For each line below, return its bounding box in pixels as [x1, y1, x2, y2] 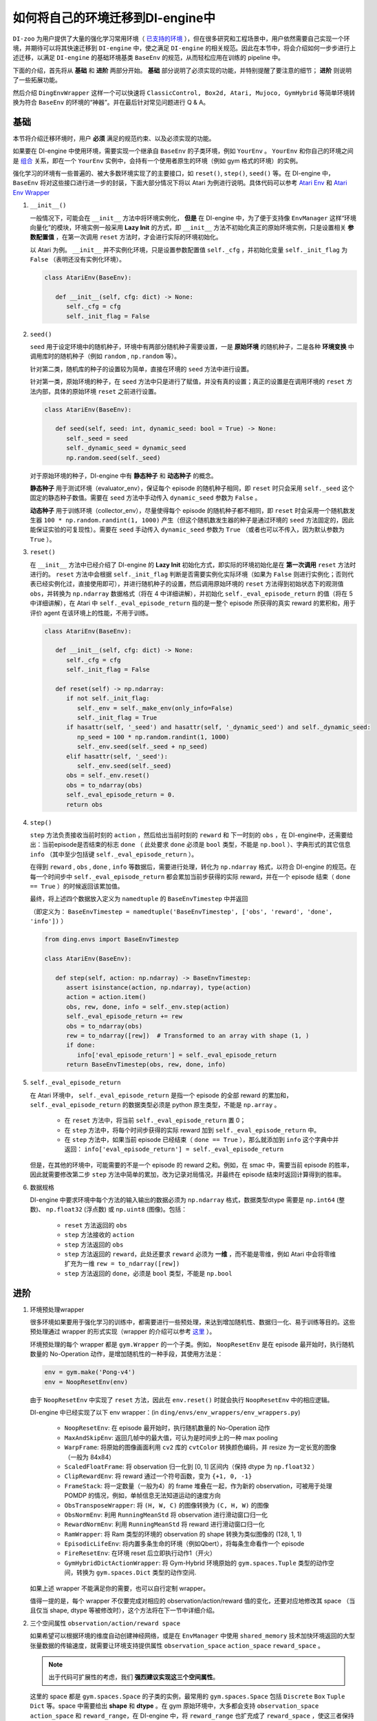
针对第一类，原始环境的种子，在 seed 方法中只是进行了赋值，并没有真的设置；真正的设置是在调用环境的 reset [30, 377, 345, 386]
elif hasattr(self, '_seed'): [66, 752, 169, 760]
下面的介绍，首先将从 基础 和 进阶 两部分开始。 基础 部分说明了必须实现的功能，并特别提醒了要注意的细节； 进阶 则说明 [12, 66, 352, 74]
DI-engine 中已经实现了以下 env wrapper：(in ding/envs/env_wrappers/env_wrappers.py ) [30, 1408, 301, 1416]
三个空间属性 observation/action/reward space [30, 1618, 181, 1627]
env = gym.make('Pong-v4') [44, 1369, 136, 1376]
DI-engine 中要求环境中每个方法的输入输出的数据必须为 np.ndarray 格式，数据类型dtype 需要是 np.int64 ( [30, 1196, 339, 1204]
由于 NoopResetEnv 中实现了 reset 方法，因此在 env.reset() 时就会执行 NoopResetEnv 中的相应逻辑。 [30, 1395, 334, 1404]
